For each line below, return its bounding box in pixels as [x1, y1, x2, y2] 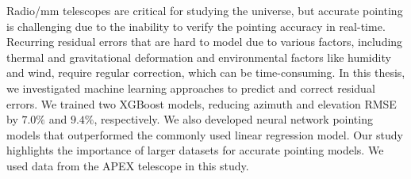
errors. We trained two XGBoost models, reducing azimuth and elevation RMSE [6, 95, 397, 112]
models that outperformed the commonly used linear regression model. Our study [6, 126, 403, 143]
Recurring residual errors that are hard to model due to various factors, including [6, 33, 403, 50]
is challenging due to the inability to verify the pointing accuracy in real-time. [6, 17, 386, 34]
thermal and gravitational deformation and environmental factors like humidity [6, 48, 391, 65]
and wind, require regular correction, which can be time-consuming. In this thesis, [6, 64, 405, 81]
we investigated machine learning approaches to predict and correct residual [6, 79, 375, 96]
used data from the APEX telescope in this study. [6, 157, 249, 173]
